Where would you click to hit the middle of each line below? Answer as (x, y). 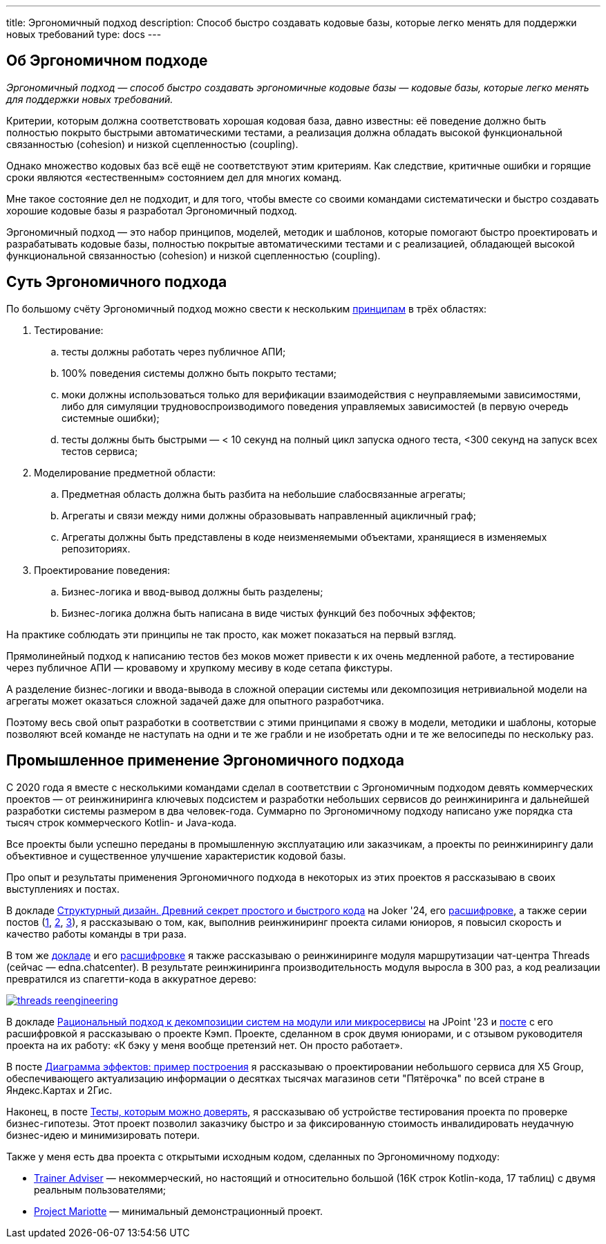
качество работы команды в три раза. (96, 934)
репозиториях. (96, 548)
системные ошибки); (111, 418)
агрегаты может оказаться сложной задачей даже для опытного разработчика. (195, 700)
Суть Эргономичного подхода (117, 282)
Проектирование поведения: (102, 570)
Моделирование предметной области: (125, 472)
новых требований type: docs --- (84, 34)
